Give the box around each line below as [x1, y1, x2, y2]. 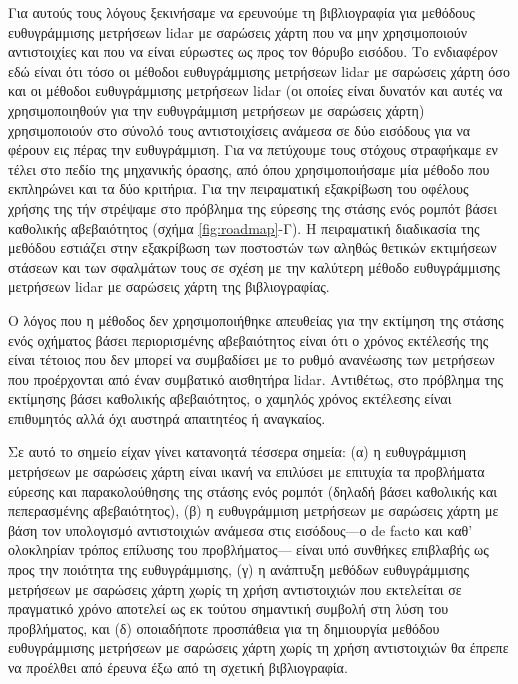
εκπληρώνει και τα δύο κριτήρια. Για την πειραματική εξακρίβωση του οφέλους [8, 178, 469, 199]
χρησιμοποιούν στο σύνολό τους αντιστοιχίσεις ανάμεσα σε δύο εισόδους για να [8, 119, 471, 140]
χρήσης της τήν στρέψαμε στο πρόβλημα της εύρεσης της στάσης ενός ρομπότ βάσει [8, 197, 497, 218]
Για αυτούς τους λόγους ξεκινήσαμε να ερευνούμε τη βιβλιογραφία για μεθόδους [8, 2, 475, 22]
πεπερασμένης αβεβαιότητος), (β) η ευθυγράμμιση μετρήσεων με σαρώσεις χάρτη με [8, 500, 499, 521]
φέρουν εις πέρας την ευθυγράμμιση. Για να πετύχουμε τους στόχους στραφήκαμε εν [8, 139, 498, 160]
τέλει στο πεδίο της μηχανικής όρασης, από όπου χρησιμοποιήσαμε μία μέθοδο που [8, 158, 490, 179]
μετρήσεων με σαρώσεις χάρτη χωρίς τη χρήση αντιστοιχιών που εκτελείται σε [8, 578, 462, 599]
